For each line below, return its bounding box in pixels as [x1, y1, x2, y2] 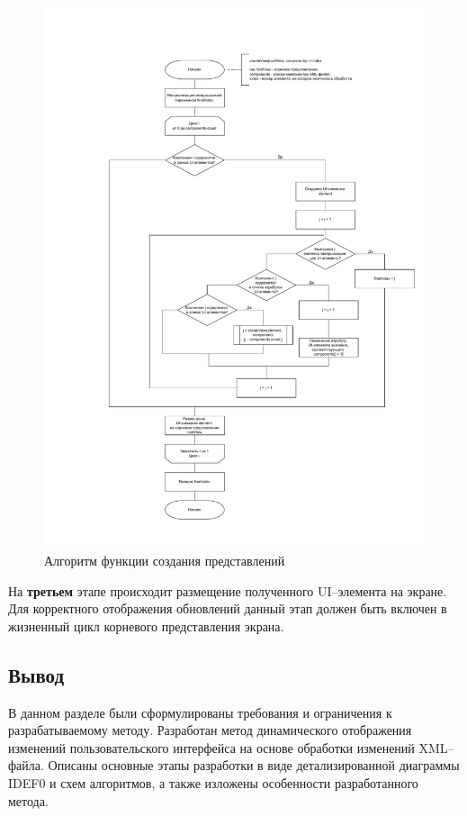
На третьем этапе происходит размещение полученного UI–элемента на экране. [8, 581, 447, 600]
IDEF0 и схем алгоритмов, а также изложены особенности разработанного [8, 774, 418, 793]
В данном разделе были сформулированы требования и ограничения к [8, 703, 392, 721]
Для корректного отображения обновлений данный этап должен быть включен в [8, 599, 447, 618]
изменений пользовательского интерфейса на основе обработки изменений [8, 738, 415, 757]
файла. [8, 756, 44, 775]
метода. [8, 791, 49, 810]
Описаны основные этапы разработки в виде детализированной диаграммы [48, 756, 460, 775]
